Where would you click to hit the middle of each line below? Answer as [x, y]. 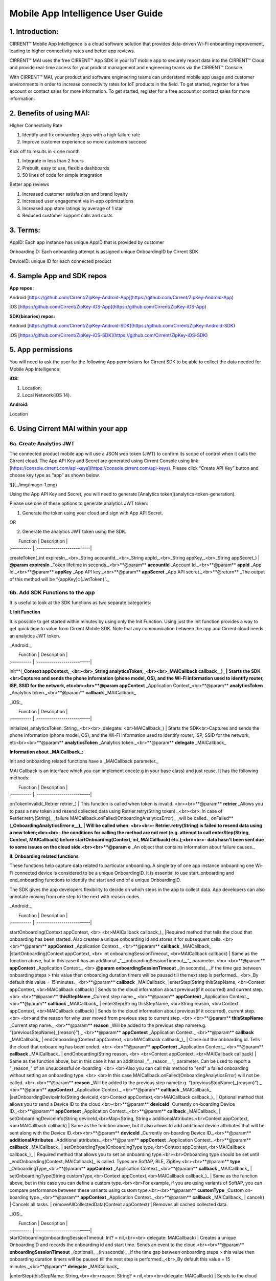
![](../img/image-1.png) [33, 485]
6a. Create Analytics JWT [42, 443]
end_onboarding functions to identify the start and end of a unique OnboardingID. [95, 880]
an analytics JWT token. [35, 636]
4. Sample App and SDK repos [58, 276]
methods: [19, 778]
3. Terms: [25, 230]
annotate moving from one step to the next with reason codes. [75, 897]
